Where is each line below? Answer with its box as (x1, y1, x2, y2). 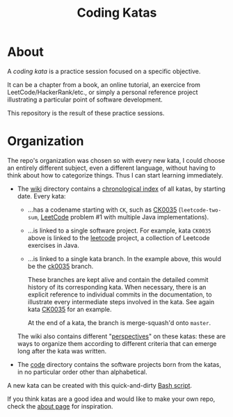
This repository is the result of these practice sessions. (7, 109, 165, 117)
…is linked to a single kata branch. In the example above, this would (27, 254, 221, 262)
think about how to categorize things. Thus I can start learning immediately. (7, 171, 224, 179)
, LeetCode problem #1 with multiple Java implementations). (37, 212, 209, 221)
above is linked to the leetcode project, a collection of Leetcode (27, 233, 210, 242)
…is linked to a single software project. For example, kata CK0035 (27, 226, 212, 235)
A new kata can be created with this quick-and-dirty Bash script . (7, 381, 193, 389)
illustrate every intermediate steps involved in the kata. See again (27, 297, 215, 306)
